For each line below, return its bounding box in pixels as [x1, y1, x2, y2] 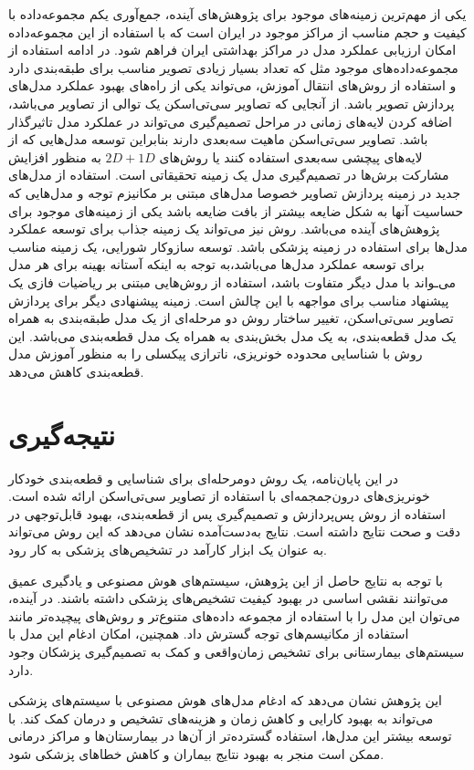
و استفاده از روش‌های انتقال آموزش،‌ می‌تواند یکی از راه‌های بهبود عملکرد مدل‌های [8, 76, 457, 95]
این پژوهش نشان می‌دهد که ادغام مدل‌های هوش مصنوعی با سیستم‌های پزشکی [8, 691, 442, 710]
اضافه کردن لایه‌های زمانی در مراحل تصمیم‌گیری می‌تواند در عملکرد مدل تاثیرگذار [8, 111, 453, 130]
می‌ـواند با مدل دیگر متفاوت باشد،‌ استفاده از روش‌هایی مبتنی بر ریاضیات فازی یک [8, 272, 457, 291]
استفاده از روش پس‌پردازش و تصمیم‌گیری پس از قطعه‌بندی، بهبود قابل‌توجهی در [8, 504, 446, 523]
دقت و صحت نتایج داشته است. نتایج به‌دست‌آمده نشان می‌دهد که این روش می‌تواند [8, 522, 461, 541]
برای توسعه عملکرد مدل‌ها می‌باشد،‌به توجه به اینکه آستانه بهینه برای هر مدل [8, 255, 425, 274]
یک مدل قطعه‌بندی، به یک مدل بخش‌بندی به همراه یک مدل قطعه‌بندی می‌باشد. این [8, 326, 457, 345]
